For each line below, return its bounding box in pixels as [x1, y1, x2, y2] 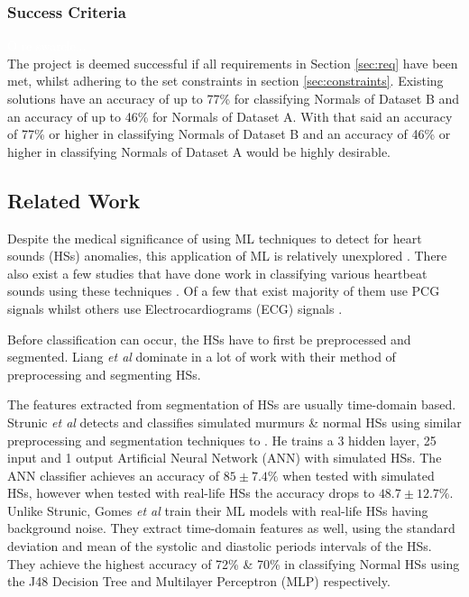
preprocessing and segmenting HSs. [7, 364, 201, 383]
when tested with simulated [282, 465, 435, 484]
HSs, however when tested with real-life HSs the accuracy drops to [7, 483, 375, 502]
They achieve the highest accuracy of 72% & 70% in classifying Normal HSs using [7, 554, 460, 573]
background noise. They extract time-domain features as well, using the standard [7, 519, 455, 537]
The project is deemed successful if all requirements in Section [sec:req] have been [7, 53, 458, 72]
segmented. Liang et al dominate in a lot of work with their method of [7, 347, 396, 366]
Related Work [7, 186, 141, 214]
